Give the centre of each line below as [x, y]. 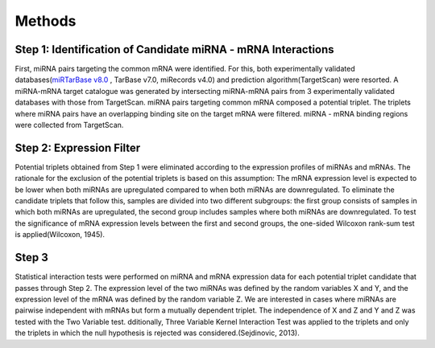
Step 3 [31, 258]
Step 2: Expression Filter [78, 147]
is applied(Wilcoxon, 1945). [60, 235]
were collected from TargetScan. [69, 125]
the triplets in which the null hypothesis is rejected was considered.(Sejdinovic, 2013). [157, 333]
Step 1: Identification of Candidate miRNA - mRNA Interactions [174, 49]
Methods [46, 21]
